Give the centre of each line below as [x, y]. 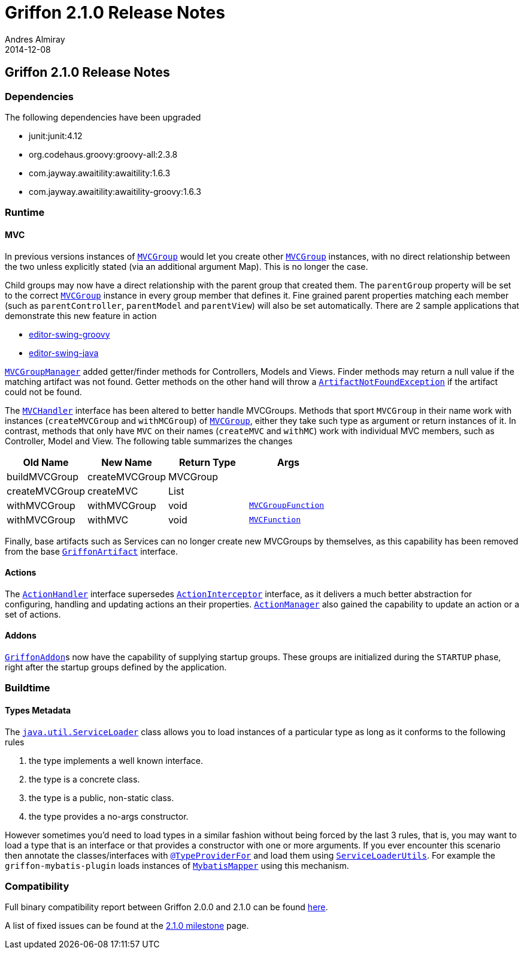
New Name [127, 462]
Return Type [207, 462]
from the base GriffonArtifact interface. [91, 551]
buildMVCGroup [43, 476]
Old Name [46, 462]
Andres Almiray [35, 39]
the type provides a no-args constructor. [109, 816]
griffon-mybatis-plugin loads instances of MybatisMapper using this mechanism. [177, 865]
